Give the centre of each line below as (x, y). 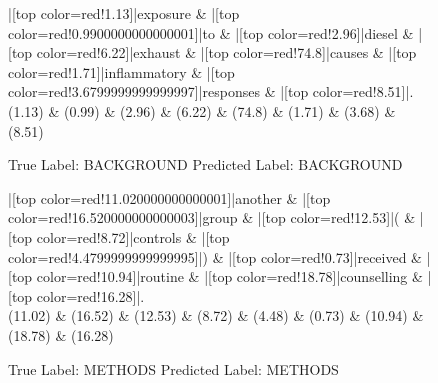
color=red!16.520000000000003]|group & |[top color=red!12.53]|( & (212, 217)
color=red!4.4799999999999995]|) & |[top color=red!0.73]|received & (215, 256)
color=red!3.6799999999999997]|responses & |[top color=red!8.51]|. (211, 91)
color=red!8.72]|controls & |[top (133, 236)
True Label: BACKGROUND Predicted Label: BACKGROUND (205, 164)
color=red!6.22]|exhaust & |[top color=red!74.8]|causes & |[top (226, 52)
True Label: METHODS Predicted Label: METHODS (173, 368)
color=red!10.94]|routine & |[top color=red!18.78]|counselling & (229, 276)
